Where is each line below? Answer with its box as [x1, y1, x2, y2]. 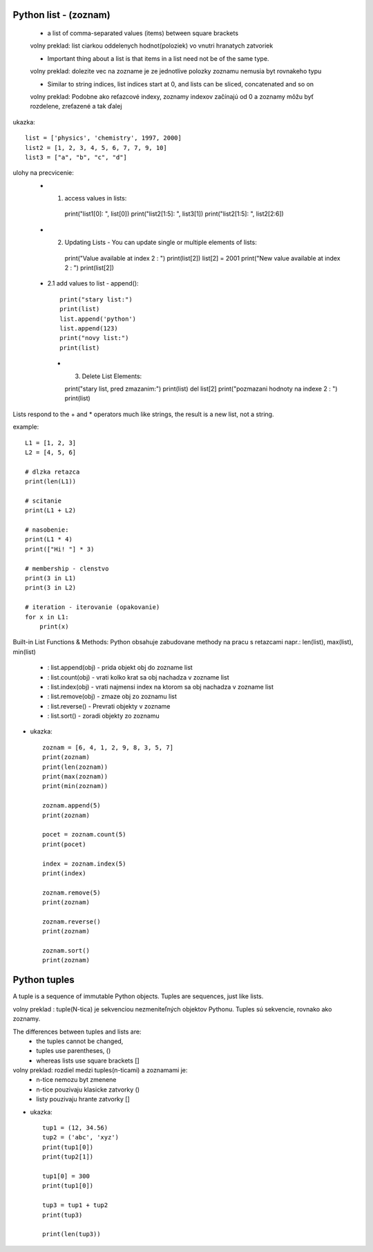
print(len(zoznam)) [42, 763, 108, 771]
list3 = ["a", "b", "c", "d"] [25, 153, 128, 161]
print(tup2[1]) [42, 1153, 94, 1161]
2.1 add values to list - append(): [47, 279, 139, 288]
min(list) [12, 647, 36, 656]
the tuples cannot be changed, [36, 1037, 124, 1045]
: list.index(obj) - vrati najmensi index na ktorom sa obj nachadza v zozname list [47, 682, 274, 691]
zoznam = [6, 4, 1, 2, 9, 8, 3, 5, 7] [42, 743, 174, 751]
